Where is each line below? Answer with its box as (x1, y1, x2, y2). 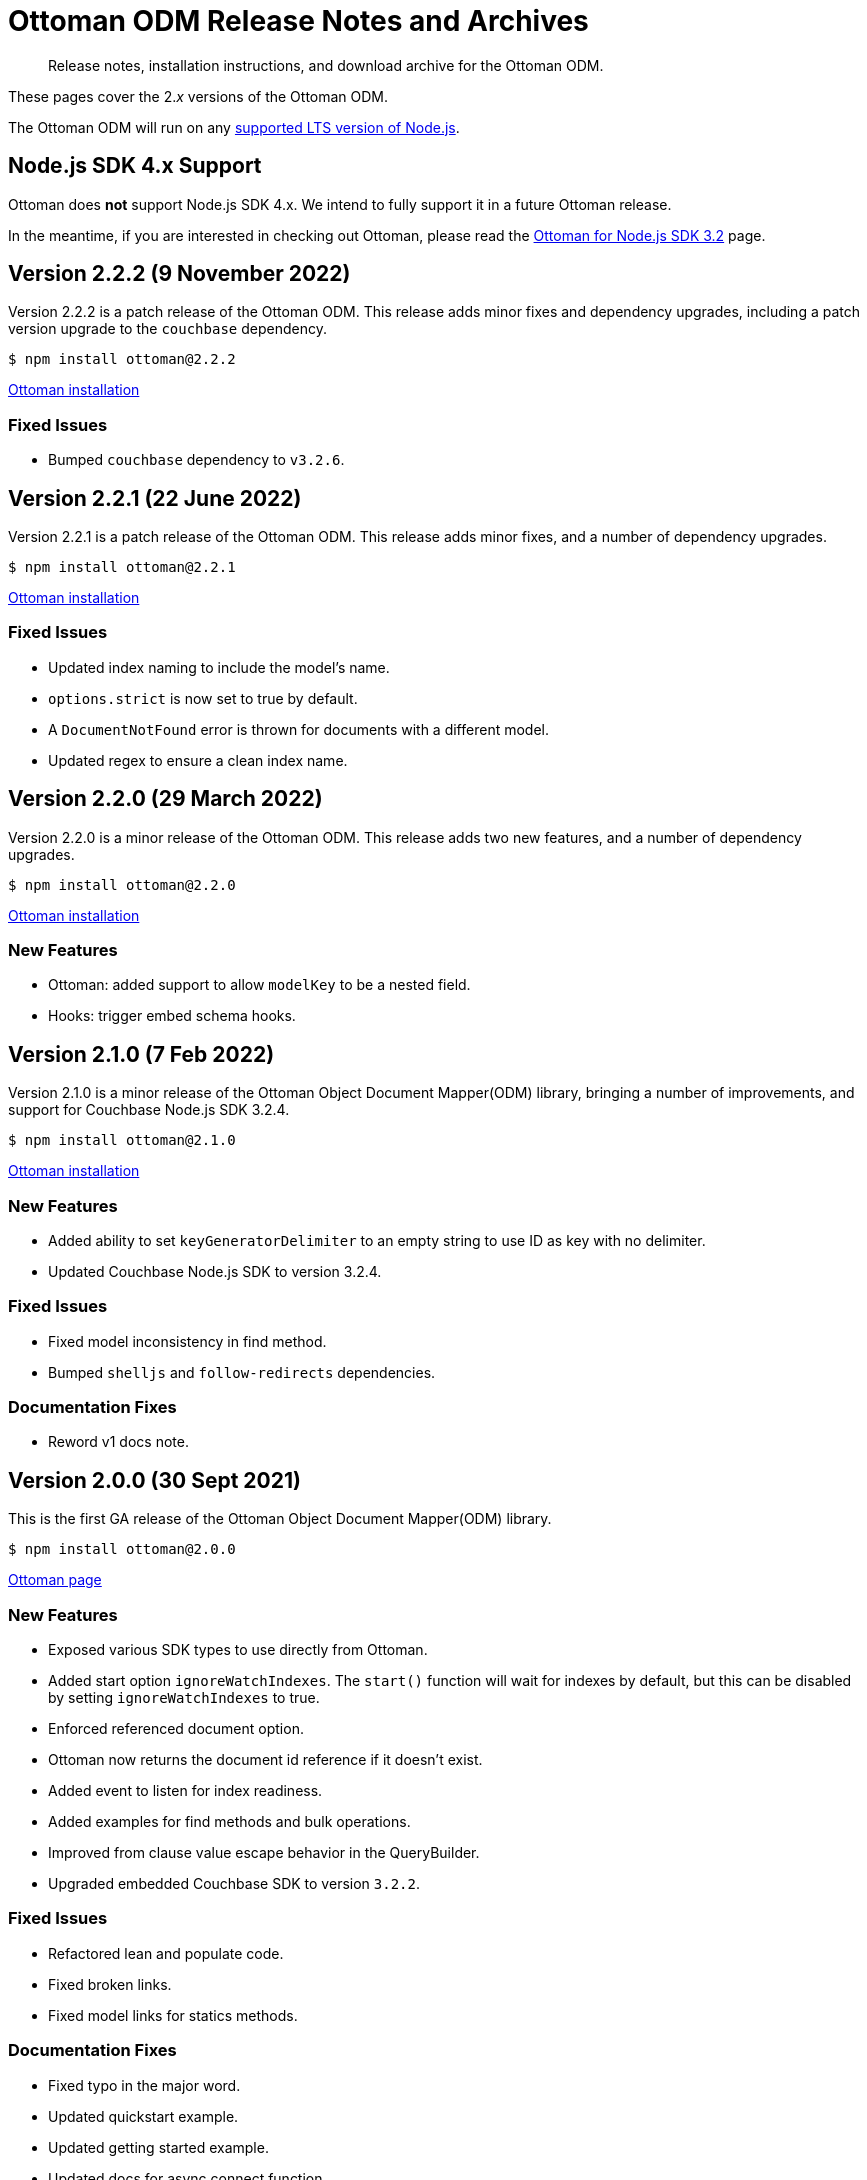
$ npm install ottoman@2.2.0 (8, 876, 236, 893)
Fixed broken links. (48, 1975, 172, 1993)
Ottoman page (8, 1571, 102, 1589)
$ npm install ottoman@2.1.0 (8, 1132, 236, 1149)
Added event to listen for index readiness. (48, 1782, 323, 1800)
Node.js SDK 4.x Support (8, 153, 262, 179)
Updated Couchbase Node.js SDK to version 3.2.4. (48, 1262, 382, 1280)
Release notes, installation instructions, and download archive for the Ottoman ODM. (48, 56, 604, 74)
